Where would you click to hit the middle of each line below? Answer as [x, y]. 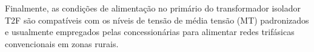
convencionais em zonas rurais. [62, 43]
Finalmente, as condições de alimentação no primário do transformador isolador [153, 8]
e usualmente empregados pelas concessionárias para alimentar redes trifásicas [150, 32]
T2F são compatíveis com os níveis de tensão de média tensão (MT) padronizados [157, 20]
